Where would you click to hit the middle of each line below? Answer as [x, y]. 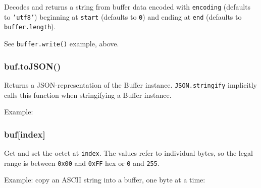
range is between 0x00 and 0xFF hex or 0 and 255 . [82, 163]
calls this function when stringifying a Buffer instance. [88, 95]
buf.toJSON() [33, 66]
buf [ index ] [25, 134]
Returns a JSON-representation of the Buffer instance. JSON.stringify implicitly [130, 84]
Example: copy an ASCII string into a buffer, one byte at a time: [105, 180]
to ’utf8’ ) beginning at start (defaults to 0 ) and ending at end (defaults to [123, 16]
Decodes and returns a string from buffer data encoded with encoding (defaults [127, 7]
